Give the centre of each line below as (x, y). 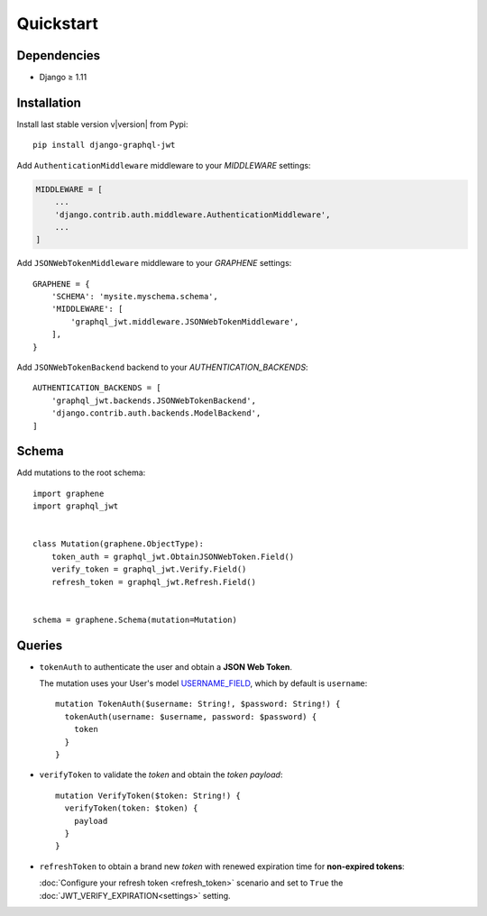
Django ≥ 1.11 (63, 78)
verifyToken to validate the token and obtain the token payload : (161, 774)
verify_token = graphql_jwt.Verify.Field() (149, 569)
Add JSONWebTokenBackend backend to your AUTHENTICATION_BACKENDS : (162, 367)
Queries (40, 645)
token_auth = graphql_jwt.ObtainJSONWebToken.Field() (173, 556)
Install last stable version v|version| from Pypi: (102, 124)
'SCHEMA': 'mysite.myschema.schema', (134, 297)
